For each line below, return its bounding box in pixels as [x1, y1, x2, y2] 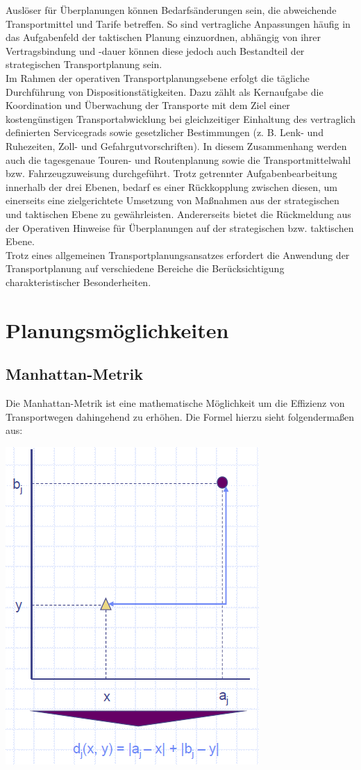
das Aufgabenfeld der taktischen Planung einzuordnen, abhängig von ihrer [6, 30, 321, 44]
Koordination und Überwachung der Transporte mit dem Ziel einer [6, 98, 290, 112]
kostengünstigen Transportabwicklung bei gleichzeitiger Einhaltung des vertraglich [6, 111, 355, 126]
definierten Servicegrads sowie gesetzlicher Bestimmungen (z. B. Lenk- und [6, 125, 324, 140]
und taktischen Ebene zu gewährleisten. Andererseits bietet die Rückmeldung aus [6, 206, 351, 221]
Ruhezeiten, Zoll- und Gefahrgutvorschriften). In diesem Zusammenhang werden [6, 138, 347, 153]
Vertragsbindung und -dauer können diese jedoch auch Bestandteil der [6, 43, 305, 58]
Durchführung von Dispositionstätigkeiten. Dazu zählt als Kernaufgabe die [6, 84, 324, 99]
